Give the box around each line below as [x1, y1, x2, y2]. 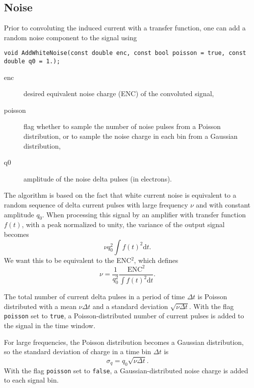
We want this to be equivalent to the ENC [4, 255, 131, 265]
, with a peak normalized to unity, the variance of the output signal [22, 219, 225, 230]
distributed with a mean [4, 301, 76, 311]
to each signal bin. [4, 375, 59, 385]
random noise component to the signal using [4, 32, 137, 42]
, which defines [134, 255, 178, 265]
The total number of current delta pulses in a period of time [4, 291, 185, 302]
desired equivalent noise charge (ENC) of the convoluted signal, [24, 88, 214, 99]
